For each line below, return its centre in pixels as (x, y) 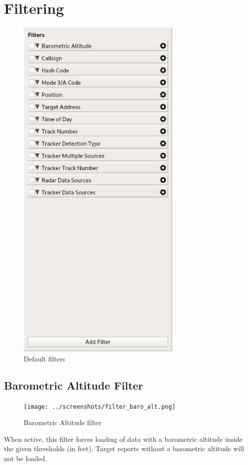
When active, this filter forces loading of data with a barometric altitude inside (123, 439)
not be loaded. (26, 458)
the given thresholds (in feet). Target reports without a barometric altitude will (124, 448)
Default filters (45, 358)
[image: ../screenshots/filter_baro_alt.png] (100, 407)
